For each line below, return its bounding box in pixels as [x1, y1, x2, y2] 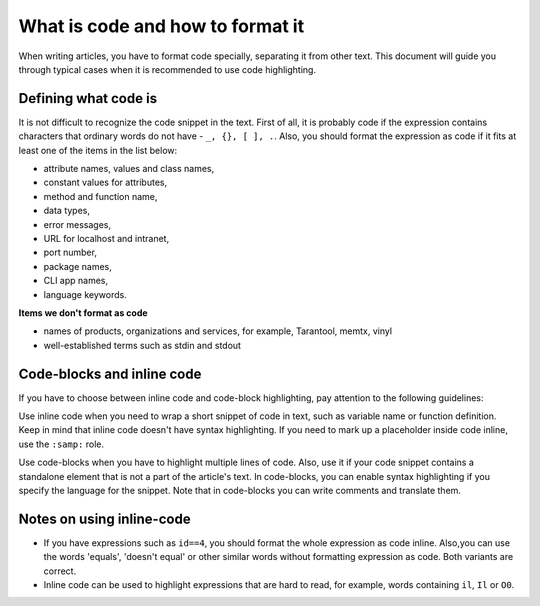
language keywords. [43, 288, 127, 300]
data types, [43, 205, 90, 217]
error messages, [43, 218, 112, 230]
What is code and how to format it [18, 15, 305, 37]
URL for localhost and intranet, [43, 232, 170, 244]
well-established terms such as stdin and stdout [43, 339, 242, 351]
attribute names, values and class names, [43, 163, 215, 175]
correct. [43, 565, 77, 577]
